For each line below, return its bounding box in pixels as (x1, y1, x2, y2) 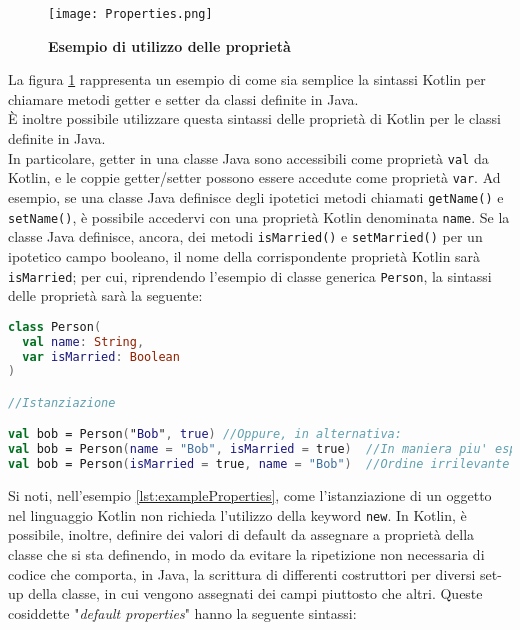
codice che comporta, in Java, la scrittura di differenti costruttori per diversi (8, 563, 476, 584)
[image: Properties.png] (48, 7, 213, 21)
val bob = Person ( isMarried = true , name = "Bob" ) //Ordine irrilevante (8, 457, 510, 472)
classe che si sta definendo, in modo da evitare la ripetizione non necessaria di (8, 543, 485, 564)
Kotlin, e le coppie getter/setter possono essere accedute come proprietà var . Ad (8, 167, 501, 188)
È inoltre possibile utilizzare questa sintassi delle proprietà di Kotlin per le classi (8, 108, 501, 129)
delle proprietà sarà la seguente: (8, 285, 203, 306)
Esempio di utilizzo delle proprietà (48, 35, 291, 56)
